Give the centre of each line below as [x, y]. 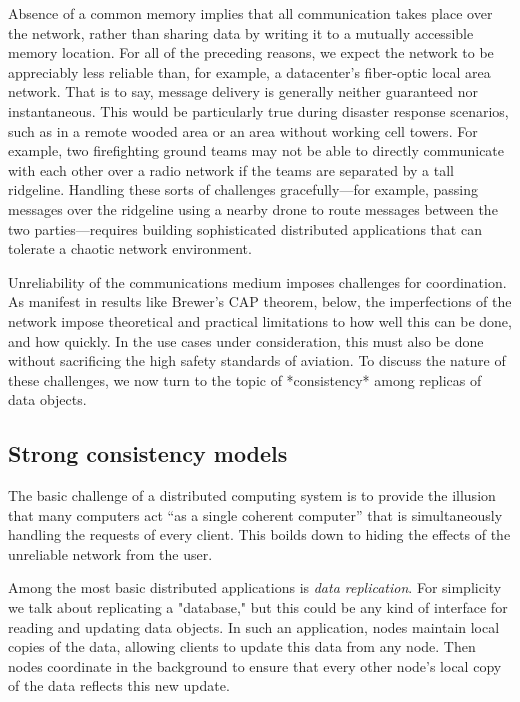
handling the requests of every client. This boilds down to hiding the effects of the [259, 534]
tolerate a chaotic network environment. [130, 248]
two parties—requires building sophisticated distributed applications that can [245, 228]
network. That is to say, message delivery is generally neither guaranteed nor [243, 91]
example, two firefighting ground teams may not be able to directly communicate [256, 150]
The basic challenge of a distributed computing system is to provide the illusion [252, 495]
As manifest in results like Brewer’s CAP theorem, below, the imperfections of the [260, 301]
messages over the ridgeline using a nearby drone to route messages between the [253, 208]
